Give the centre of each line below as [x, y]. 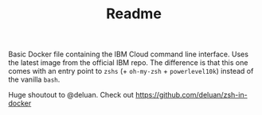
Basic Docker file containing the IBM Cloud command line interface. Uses [129, 54]
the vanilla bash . [34, 79]
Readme [134, 14]
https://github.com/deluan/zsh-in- [192, 95]
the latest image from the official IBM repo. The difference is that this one [128, 63]
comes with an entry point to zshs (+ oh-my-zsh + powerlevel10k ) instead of [131, 71]
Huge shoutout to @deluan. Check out [71, 95]
